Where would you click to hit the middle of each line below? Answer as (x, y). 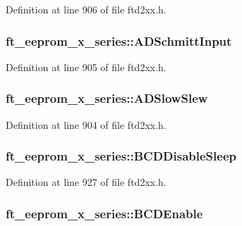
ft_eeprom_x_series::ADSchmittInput (119, 40)
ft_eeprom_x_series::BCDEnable (104, 213)
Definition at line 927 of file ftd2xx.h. (86, 182)
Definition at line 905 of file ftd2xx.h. (86, 67)
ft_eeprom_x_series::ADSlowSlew (107, 98)
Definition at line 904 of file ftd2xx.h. (86, 124)
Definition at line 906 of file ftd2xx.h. (86, 9)
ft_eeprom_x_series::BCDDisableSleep (121, 156)
